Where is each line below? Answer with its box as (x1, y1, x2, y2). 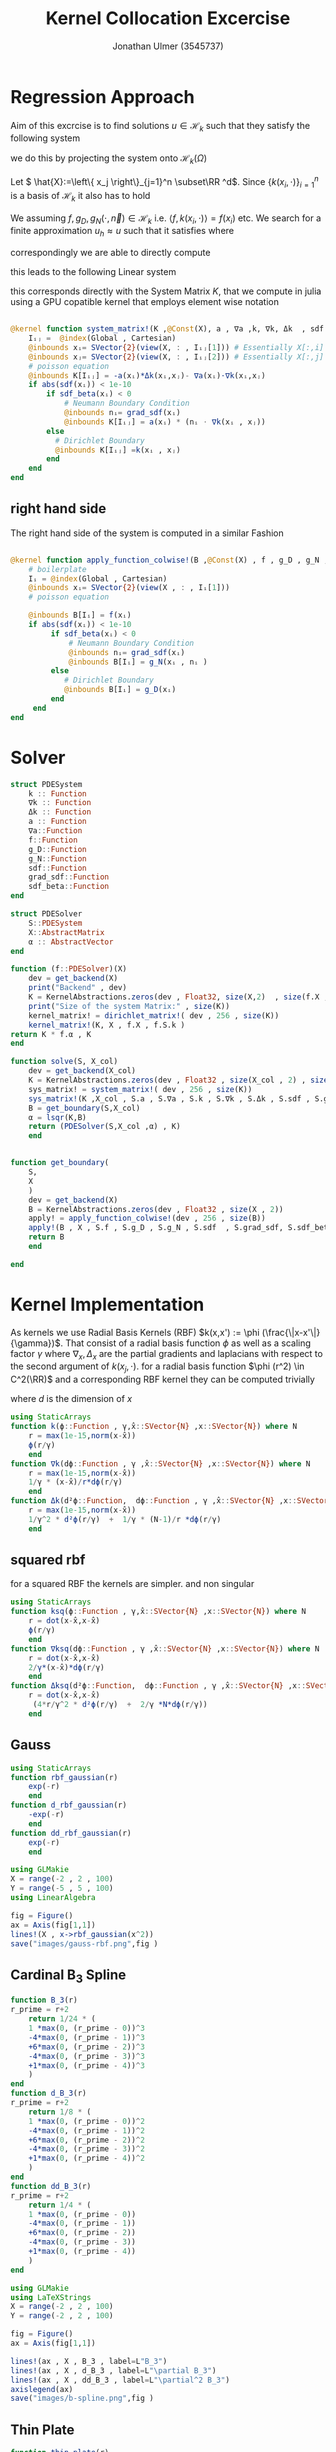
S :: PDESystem (28, 918, 83, 928)
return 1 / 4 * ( (28, 2200, 92, 2210)
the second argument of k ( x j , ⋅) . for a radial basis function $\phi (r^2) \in (10, 1360, 305, 1375)
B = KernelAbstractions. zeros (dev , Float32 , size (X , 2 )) (28, 1204, 284, 1214)
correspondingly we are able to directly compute (10, 247, 211, 259)
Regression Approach (10, 85, 195, 108)
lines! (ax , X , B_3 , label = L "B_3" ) (10, 2356, 168, 2366)
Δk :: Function (28, 807, 92, 817)
